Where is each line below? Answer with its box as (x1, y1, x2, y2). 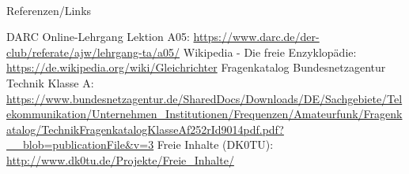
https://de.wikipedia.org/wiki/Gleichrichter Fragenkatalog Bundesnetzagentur (6, 59, 386, 76)
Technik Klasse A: (6, 74, 94, 91)
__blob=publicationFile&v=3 (6, 136, 154, 153)
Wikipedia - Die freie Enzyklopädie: (183, 43, 357, 60)
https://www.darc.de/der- (193, 28, 320, 45)
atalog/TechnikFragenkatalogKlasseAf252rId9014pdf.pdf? (6, 120, 284, 137)
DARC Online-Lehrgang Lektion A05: (6, 28, 190, 45)
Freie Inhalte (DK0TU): (157, 136, 274, 153)
